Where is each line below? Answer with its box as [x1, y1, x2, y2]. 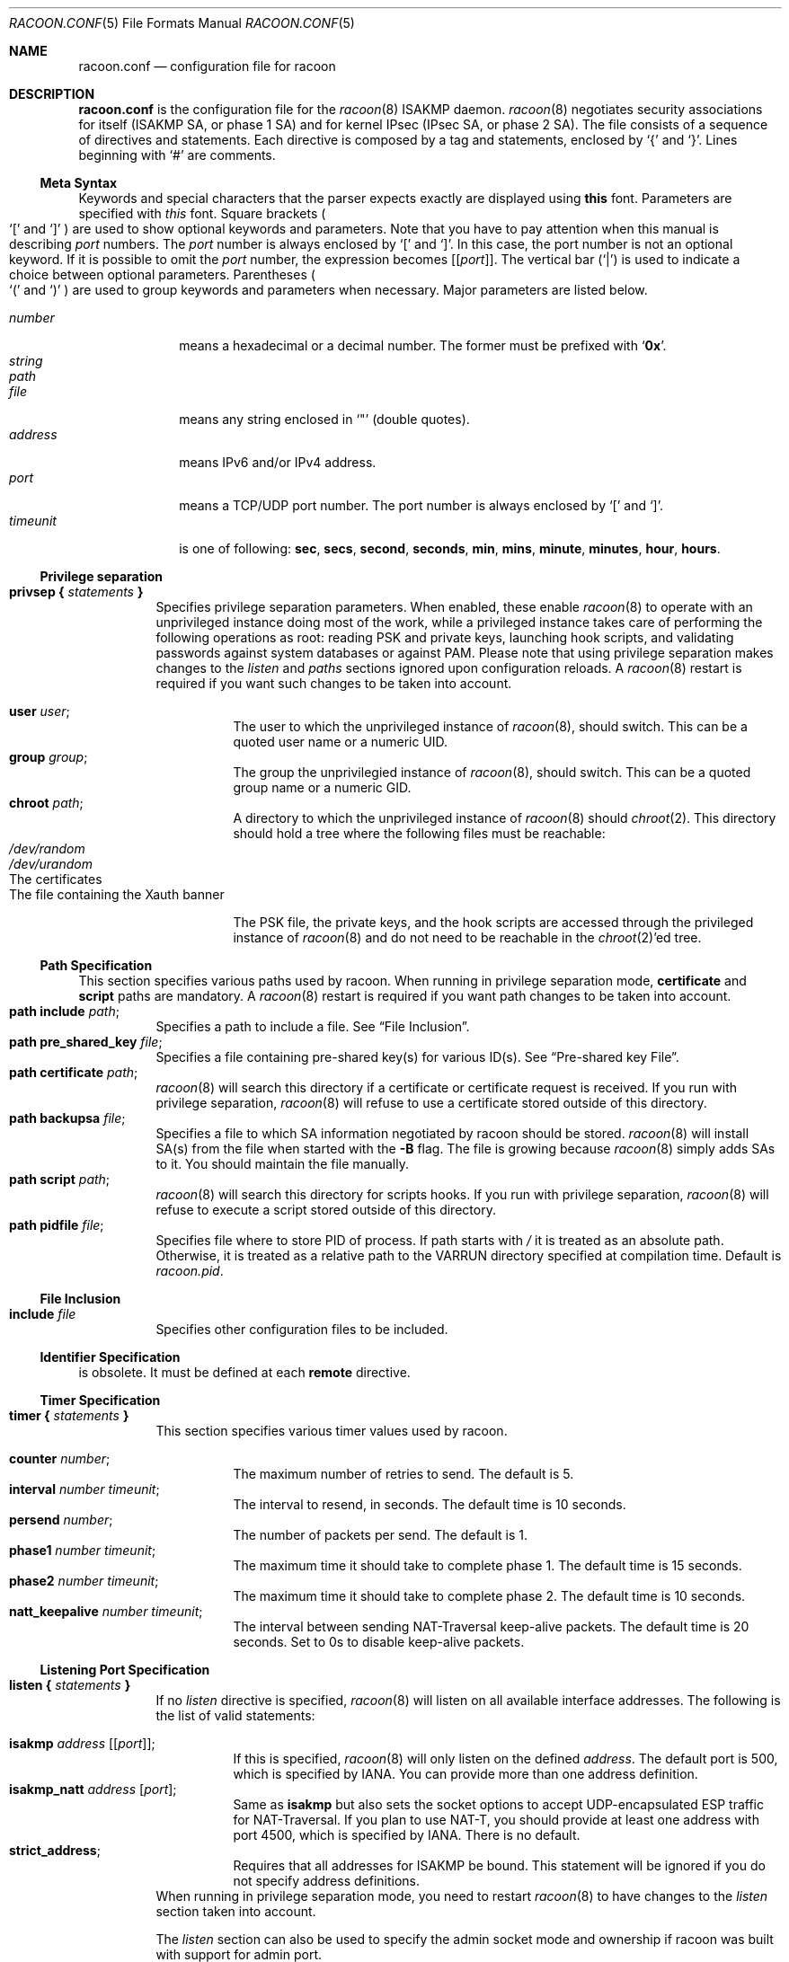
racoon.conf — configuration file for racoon [78, 58, 336, 74]
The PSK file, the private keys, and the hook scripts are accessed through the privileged [233, 915, 754, 930]
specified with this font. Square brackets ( [78, 206, 326, 221]
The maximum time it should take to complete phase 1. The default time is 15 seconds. [233, 1558, 742, 1573]
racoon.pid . [155, 1263, 224, 1278]
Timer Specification [40, 1392, 161, 1408]
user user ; [9, 703, 70, 719]
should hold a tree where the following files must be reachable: [233, 826, 606, 841]
